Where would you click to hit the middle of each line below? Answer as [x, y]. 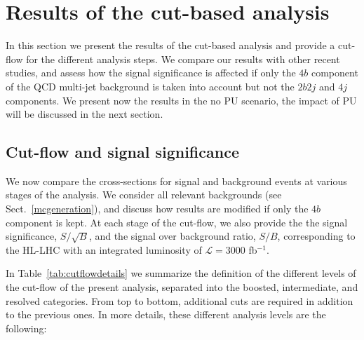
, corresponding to [316, 236]
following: [26, 328]
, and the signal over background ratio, [172, 236]
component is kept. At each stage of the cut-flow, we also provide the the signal [177, 222]
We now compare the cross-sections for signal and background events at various [176, 181]
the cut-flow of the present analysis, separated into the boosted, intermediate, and [182, 287]
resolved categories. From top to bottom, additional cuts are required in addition [180, 300]
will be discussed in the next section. [85, 114]
